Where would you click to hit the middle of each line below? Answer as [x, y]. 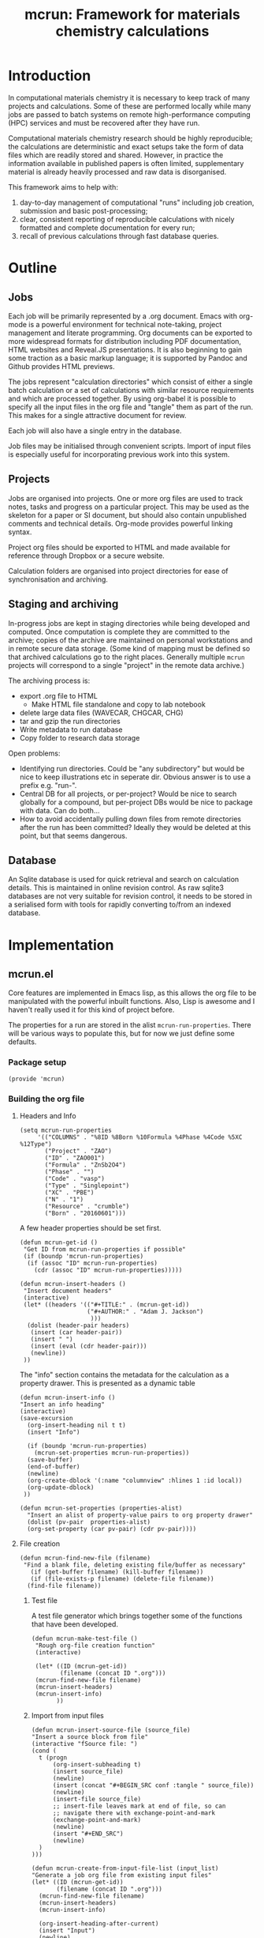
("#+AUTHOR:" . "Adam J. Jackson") [145, 1311]
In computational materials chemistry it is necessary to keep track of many [129, 97]
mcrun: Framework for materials [132, 15]
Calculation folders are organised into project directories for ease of [118, 571]
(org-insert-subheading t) [97, 1764]
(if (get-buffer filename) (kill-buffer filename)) [117, 1572]
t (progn [53, 1757]
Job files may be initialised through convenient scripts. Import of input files [130, 446]
